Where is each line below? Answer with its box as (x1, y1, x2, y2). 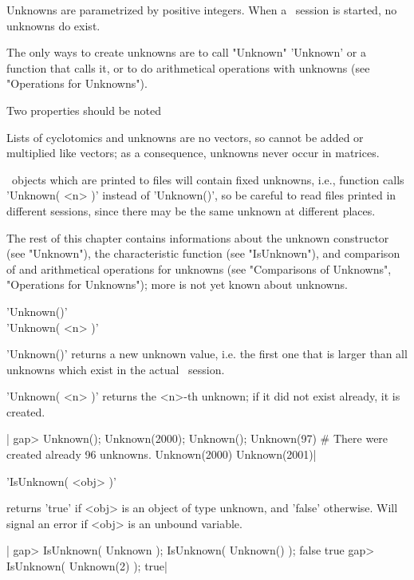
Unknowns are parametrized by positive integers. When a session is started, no (6, 2, 397, 18)
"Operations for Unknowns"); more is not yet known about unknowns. (6, 276, 348, 293)
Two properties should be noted (6, 101, 161, 118)
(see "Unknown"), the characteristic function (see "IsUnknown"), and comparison (6, 245, 400, 262)
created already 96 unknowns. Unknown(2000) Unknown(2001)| (6, 446, 317, 463)
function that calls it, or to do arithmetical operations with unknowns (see (6, 59, 370, 76)
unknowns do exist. (6, 17, 101, 34)
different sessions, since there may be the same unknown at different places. (6, 202, 376, 219)
